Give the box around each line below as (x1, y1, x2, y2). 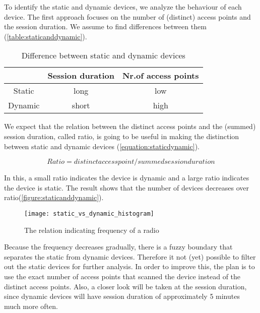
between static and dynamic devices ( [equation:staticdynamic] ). (4, 141, 200, 151)
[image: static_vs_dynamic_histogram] (24, 210, 154, 217)
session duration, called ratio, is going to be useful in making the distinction (4, 131, 239, 141)
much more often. (4, 300, 58, 311)
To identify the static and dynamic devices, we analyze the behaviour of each (4, 2, 242, 12)
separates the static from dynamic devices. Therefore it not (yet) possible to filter (4, 251, 256, 262)
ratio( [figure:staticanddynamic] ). (4, 192, 104, 203)
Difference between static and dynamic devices (21, 49, 185, 61)
